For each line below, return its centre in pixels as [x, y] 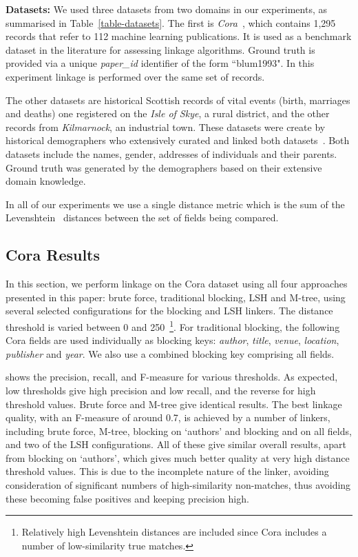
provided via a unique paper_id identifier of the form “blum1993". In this [160, 63]
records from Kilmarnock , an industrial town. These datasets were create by [166, 126]
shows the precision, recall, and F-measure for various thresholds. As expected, [172, 377]
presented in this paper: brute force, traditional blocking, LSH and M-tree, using [176, 297]
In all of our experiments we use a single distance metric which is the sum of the [175, 204]
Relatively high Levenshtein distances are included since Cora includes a [174, 532]
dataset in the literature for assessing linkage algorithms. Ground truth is [160, 49]
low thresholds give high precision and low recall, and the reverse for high [161, 390]
